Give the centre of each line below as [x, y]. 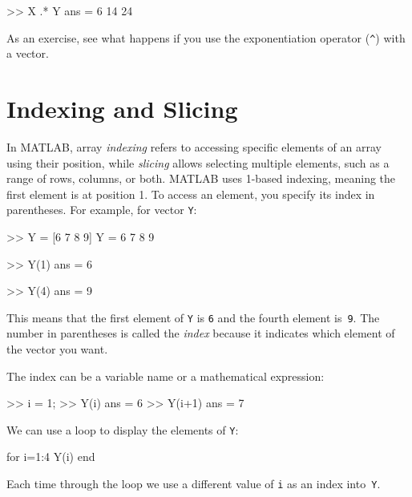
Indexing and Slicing [122, 109]
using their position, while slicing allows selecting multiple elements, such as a [198, 162]
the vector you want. [57, 349]
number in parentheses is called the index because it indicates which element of [201, 333]
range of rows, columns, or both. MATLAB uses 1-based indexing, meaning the [201, 178]
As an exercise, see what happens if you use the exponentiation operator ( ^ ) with [206, 37]
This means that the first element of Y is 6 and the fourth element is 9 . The [193, 317]
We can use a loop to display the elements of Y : [123, 429]
